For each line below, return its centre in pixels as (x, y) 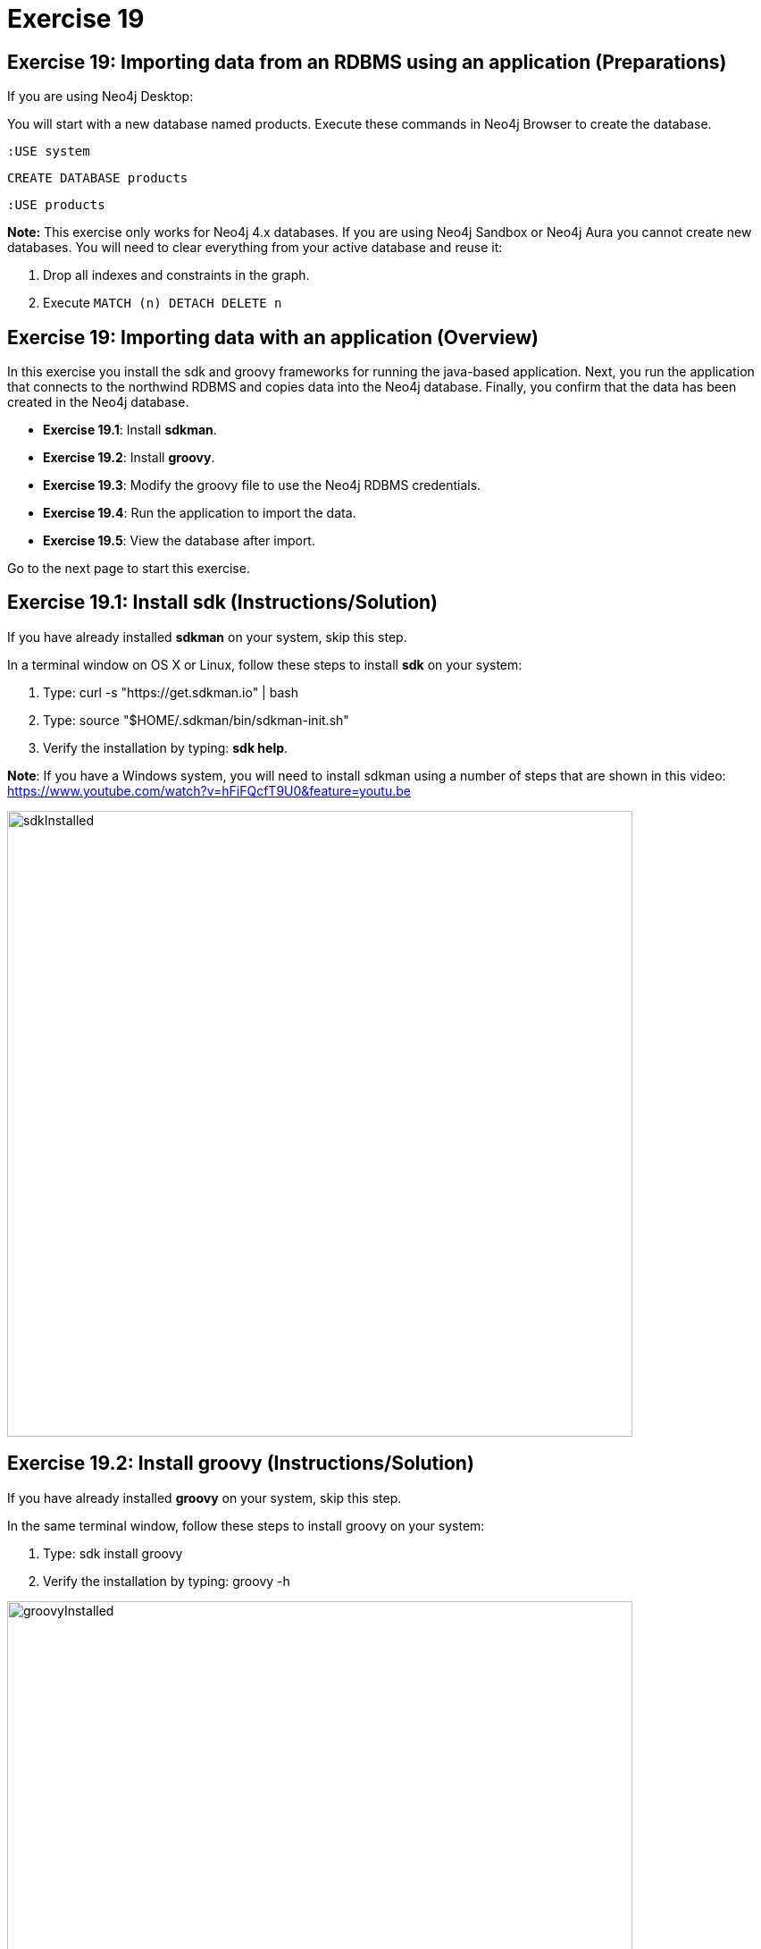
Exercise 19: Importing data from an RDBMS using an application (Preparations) (367, 62)
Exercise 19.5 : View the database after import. (179, 541)
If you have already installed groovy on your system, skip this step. (205, 1498)
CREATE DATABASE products (98, 178)
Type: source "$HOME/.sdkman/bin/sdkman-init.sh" (196, 720)
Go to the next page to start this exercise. (129, 569)
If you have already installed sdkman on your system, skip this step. (207, 637)
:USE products (56, 205)
